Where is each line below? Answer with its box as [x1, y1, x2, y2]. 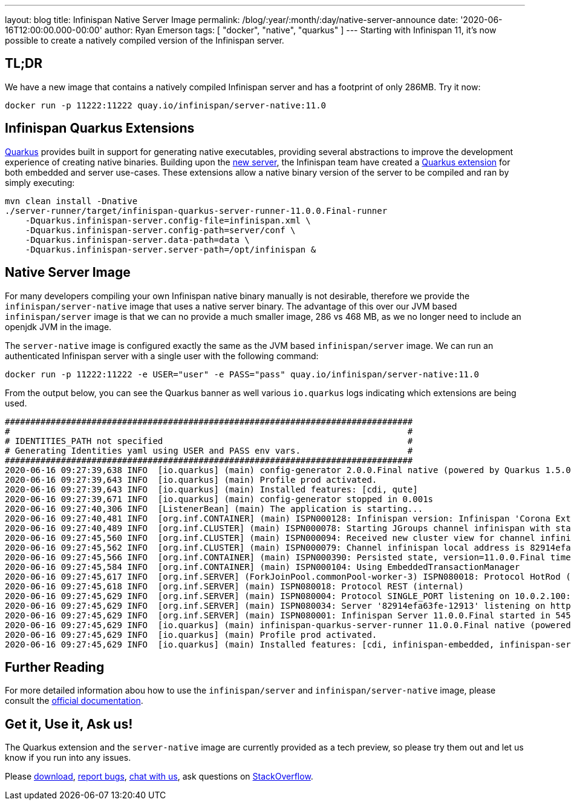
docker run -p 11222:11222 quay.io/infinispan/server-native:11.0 [5, 100, 327, 110]
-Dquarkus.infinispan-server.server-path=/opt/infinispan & [25, 244, 316, 254]
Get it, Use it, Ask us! [5, 716, 133, 732]
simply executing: [5, 177, 75, 188]
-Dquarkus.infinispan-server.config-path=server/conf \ [25, 225, 296, 235]
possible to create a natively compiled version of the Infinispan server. [5, 35, 284, 45]
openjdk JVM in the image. [5, 321, 112, 332]
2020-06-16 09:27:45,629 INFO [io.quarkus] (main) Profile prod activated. [5, 629, 377, 640]
